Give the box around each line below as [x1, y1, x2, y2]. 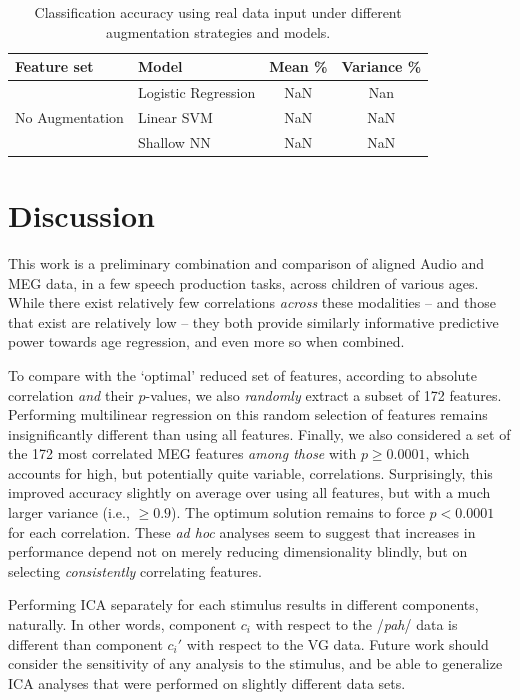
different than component [8, 633, 163, 654]
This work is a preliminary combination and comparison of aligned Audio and [8, 252, 485, 273]
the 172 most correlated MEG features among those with [8, 443, 357, 464]
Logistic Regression [137, 82, 256, 103]
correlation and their [8, 384, 134, 405]
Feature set [15, 56, 94, 77]
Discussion [8, 195, 155, 235]
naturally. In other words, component [8, 614, 237, 635]
